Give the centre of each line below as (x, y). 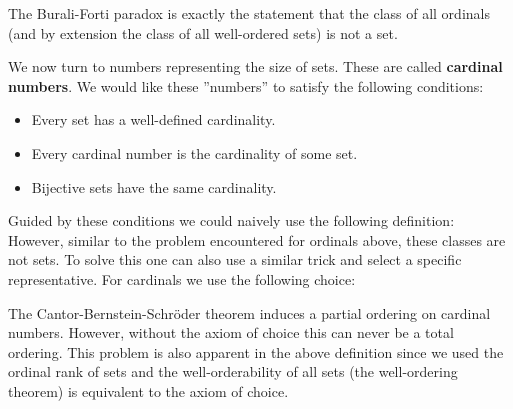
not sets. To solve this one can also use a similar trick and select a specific (235, 259)
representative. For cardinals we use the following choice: (182, 278)
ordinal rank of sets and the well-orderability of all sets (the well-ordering (233, 371)
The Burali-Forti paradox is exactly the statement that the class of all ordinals (249, 13)
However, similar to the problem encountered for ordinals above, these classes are (257, 239)
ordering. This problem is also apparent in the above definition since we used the (256, 351)
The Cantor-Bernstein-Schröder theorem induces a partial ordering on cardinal (249, 312)
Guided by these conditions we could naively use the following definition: (231, 220)
